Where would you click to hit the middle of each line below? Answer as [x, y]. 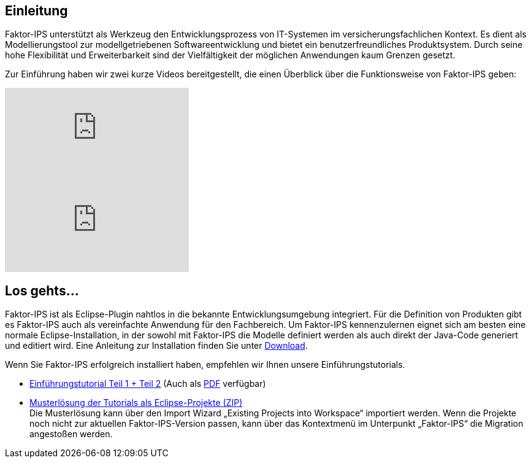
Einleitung [36, 11]
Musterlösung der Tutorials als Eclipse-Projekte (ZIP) [136, 403]
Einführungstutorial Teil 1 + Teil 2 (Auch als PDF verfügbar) [148, 384]
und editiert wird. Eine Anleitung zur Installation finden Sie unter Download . [156, 346]
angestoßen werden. [71, 434]
